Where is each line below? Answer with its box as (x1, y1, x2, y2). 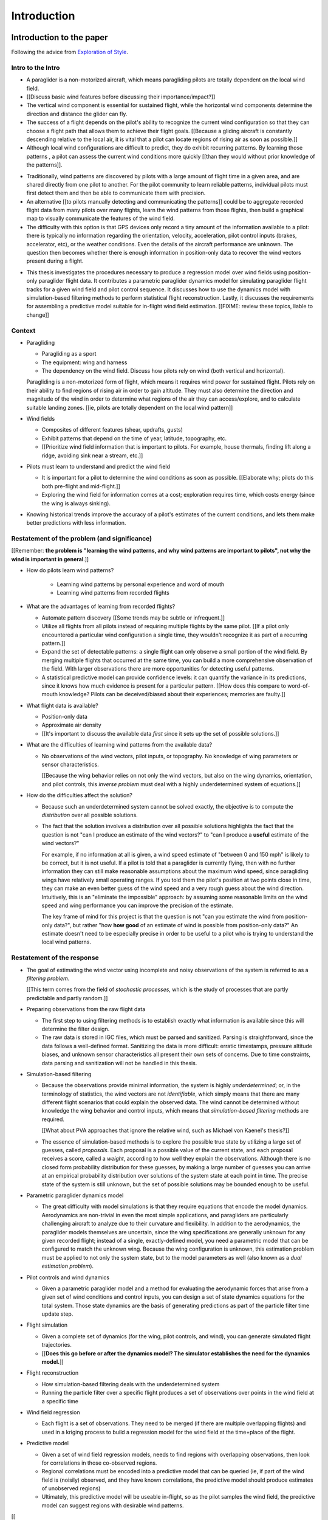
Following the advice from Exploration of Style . (11, 49, 129, 56)
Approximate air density (41, 721, 101, 729)
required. (41, 1116, 65, 1123)
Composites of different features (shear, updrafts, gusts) (41, 426, 183, 434)
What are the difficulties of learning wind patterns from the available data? (26, 741, 213, 748)
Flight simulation (26, 1321, 68, 1328)
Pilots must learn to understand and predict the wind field (26, 463, 170, 470)
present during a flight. (26, 257, 84, 264)
